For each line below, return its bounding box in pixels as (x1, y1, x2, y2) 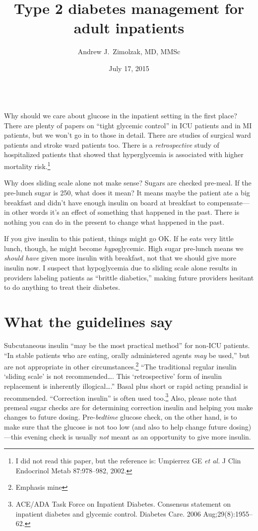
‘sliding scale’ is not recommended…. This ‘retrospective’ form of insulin (4, 371, 222, 381)
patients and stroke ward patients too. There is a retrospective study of (4, 139, 219, 150)
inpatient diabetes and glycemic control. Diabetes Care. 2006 (15, 508, 201, 519)
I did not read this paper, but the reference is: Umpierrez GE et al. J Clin (15, 455, 241, 466)
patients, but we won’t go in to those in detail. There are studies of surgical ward (4, 130, 251, 140)
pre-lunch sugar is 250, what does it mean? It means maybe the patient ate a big (4, 187, 250, 197)
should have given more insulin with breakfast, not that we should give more (4, 253, 236, 263)
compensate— (207, 197, 250, 207)
